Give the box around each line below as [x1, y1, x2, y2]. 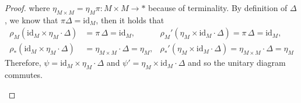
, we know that [5, 13, 58, 26]
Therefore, [5, 56, 41, 69]
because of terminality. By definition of [148, 2, 288, 13]
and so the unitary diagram [187, 56, 286, 69]
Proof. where [5, 2, 50, 13]
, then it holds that [96, 13, 164, 26]
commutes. [5, 69, 43, 81]
